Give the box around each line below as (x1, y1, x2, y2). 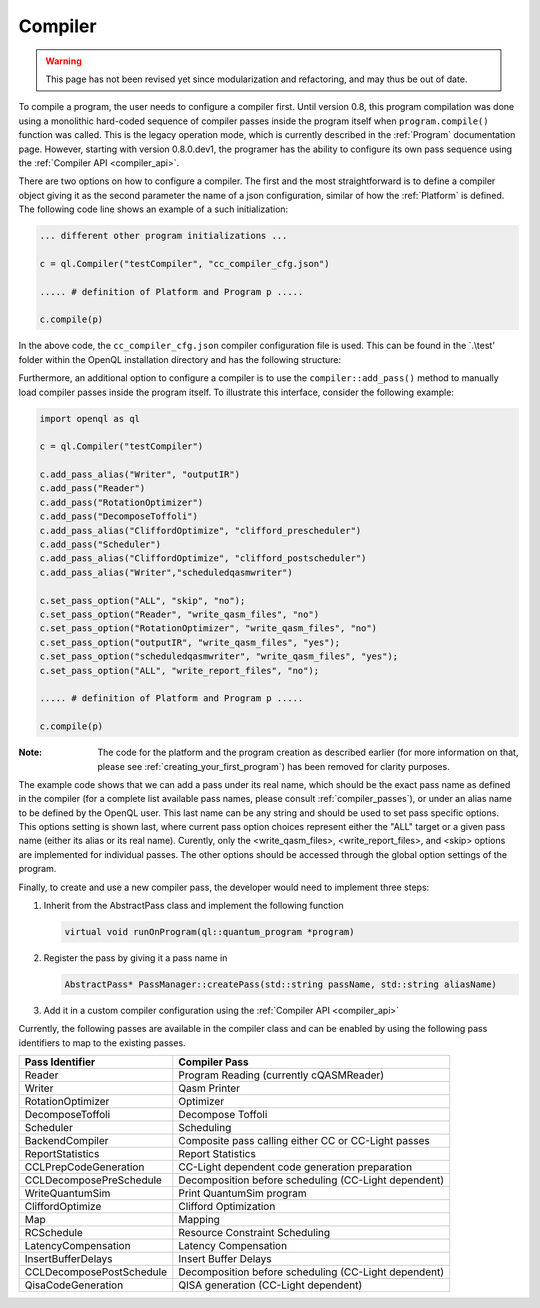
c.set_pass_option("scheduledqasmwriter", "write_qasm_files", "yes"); (39, 651, 399, 662)
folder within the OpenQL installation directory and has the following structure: (18, 353, 342, 365)
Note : (18, 746, 43, 759)
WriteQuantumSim (24, 1186, 111, 1200)
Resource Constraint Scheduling (178, 1226, 331, 1240)
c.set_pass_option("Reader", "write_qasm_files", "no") (39, 609, 320, 620)
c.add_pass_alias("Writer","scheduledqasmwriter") (39, 566, 294, 578)
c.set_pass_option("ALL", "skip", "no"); (39, 595, 246, 606)
